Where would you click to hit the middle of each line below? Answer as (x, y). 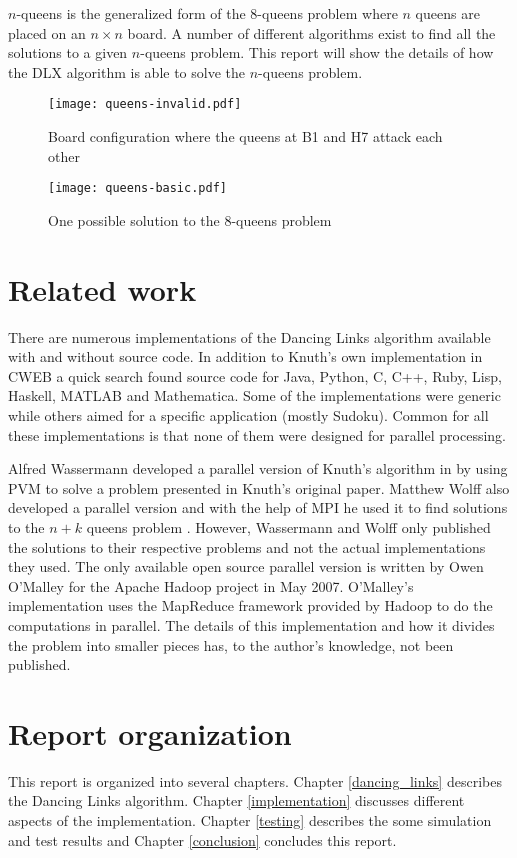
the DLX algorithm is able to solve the (127, 71)
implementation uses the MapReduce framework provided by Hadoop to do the (250, 605)
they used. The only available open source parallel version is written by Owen (246, 566)
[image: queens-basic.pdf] (137, 188)
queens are (447, 13)
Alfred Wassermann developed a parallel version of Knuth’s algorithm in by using (258, 468)
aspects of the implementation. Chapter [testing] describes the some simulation (250, 820)
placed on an (47, 32)
